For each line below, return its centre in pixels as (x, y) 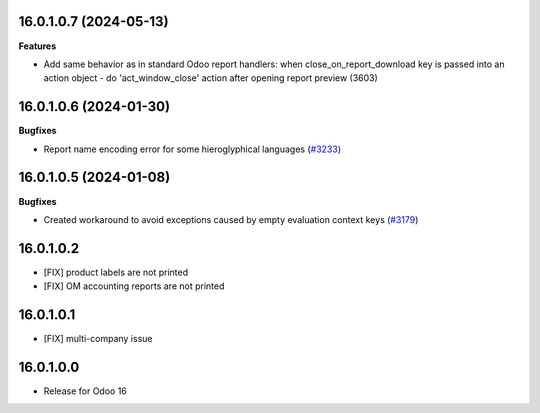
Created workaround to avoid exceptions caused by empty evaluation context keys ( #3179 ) (231, 219)
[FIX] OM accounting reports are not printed (134, 286)
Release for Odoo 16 (85, 391)
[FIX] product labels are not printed (116, 272)
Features (37, 46)
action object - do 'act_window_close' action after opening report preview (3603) (211, 78)
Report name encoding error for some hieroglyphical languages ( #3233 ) (192, 149)
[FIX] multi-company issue (98, 339)
